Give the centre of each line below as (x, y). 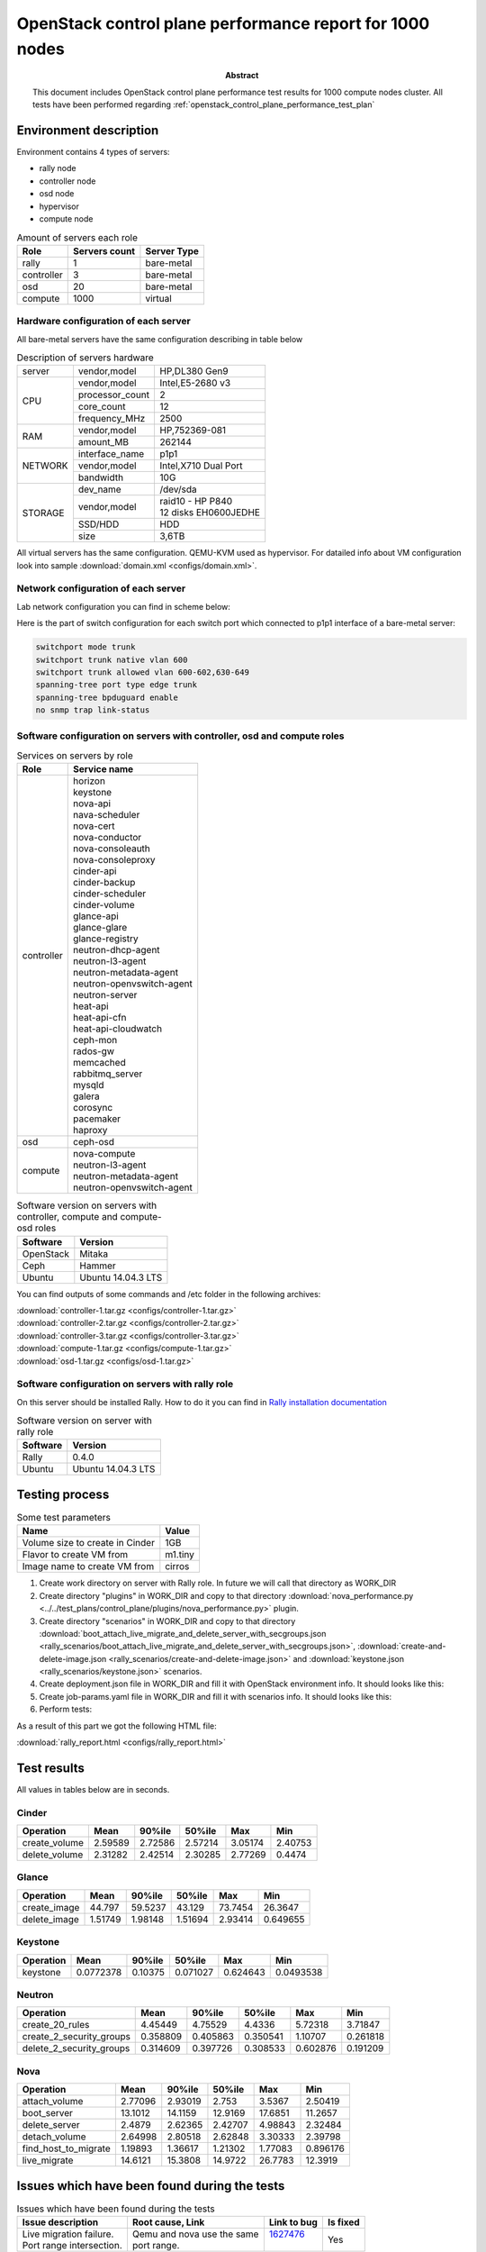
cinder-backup (104, 883)
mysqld (89, 1085)
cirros (177, 1566)
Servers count (104, 250)
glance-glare (100, 928)
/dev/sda (178, 489)
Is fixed (343, 2222)
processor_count (114, 395)
